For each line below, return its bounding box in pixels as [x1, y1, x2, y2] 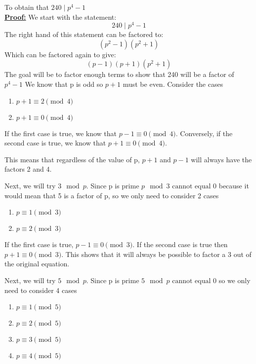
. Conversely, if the [175, 128, 233, 138]
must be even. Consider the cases [123, 79, 223, 89]
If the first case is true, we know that [4, 128, 117, 138]
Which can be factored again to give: [4, 49, 116, 59]
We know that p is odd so [25, 79, 103, 89]
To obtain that [4, 2, 49, 12]
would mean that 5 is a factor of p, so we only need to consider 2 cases [4, 190, 219, 200]
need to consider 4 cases [4, 285, 77, 295]
